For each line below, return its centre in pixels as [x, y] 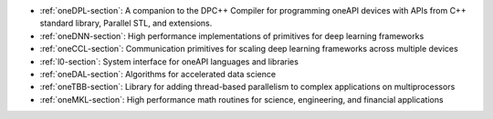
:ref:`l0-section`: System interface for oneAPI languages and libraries [169, 61]
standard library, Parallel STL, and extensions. [126, 24]
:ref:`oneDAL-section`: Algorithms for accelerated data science [158, 74]
